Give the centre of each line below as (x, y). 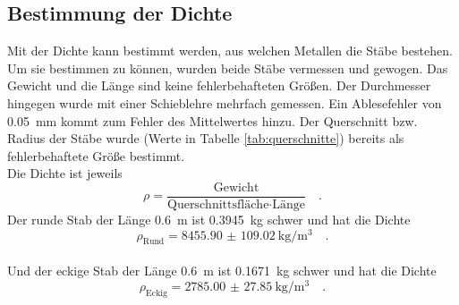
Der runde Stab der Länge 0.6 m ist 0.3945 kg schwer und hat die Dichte (209, 220)
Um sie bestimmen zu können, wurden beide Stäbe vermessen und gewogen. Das (228, 68)
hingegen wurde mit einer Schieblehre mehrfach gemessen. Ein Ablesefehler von (225, 102)
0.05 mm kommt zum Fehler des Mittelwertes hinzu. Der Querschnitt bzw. (212, 120)
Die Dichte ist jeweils (65, 173)
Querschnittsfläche (218, 205)
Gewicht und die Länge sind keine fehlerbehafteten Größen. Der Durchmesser (219, 85)
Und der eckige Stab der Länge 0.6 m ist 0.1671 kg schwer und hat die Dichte (222, 271)
